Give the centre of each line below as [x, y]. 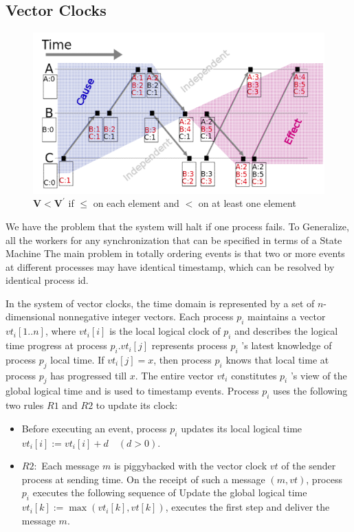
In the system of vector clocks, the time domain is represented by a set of [160, 303]
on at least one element [247, 203]
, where [60, 331]
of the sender [309, 466]
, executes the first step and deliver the [247, 507]
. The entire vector [174, 375]
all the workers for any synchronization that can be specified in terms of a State [174, 240]
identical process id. [47, 280]
